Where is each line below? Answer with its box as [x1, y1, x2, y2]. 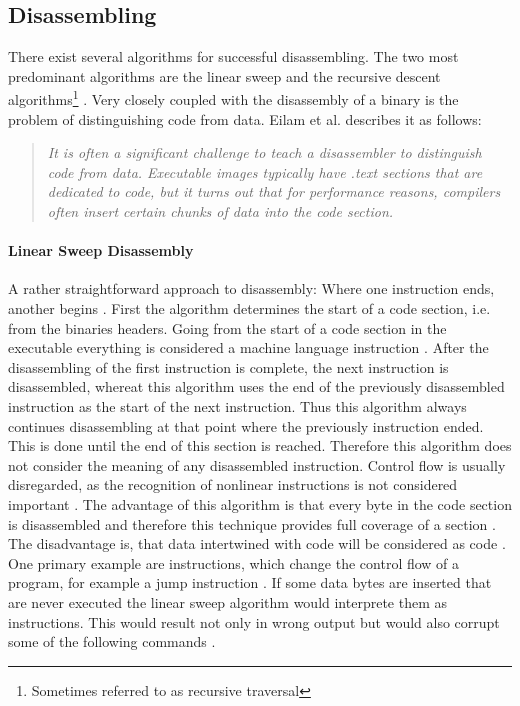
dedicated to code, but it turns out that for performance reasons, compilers [47, 181, 501, 202]
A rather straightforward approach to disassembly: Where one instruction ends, [8, 278, 495, 299]
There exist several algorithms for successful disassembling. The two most [8, 46, 459, 67]
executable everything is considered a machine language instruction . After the [8, 337, 489, 358]
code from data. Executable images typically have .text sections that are [47, 161, 483, 182]
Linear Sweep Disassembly [8, 240, 194, 261]
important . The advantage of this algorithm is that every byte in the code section [8, 493, 512, 514]
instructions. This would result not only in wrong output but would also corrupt [8, 611, 500, 632]
